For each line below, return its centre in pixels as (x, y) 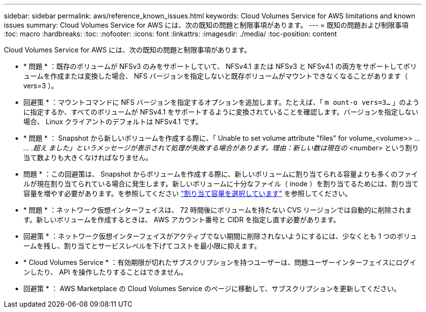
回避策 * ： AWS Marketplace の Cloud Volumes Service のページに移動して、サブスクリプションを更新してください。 (212, 288)
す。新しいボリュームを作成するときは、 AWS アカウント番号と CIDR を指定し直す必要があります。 (182, 220)
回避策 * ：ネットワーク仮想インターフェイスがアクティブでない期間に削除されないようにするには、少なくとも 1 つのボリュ (220, 236)
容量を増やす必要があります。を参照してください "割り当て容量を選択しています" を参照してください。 (188, 193)
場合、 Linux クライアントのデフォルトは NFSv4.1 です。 (113, 122)
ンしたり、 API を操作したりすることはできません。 (106, 272)
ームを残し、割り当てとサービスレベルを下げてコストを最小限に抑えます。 (142, 246)
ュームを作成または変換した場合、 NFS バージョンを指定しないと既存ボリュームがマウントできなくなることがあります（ (216, 76)
